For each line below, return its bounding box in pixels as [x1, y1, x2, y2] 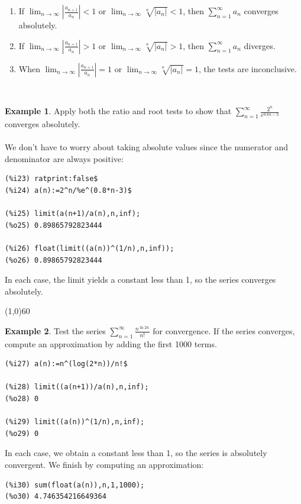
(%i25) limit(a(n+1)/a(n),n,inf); [5, 209, 141, 218]
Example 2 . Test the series [5, 324, 106, 337]
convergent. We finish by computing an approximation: [5, 458, 204, 471]
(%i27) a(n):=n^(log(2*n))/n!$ [5, 360, 128, 369]
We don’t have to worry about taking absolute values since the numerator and [5, 141, 289, 153]
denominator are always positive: [5, 152, 124, 164]
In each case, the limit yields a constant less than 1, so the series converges [5, 273, 276, 286]
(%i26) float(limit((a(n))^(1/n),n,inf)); [5, 244, 174, 253]
